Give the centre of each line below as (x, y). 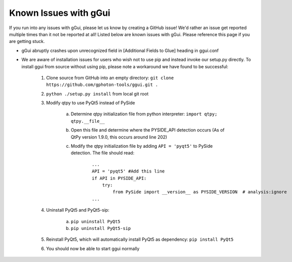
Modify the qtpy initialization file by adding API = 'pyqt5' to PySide (142, 146)
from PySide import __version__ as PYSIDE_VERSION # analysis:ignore (200, 192)
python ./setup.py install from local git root (97, 93)
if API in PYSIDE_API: (119, 178)
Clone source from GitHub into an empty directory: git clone (110, 78)
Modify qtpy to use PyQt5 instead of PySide (91, 103)
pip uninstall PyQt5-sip (101, 228)
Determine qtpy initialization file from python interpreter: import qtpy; (144, 114)
